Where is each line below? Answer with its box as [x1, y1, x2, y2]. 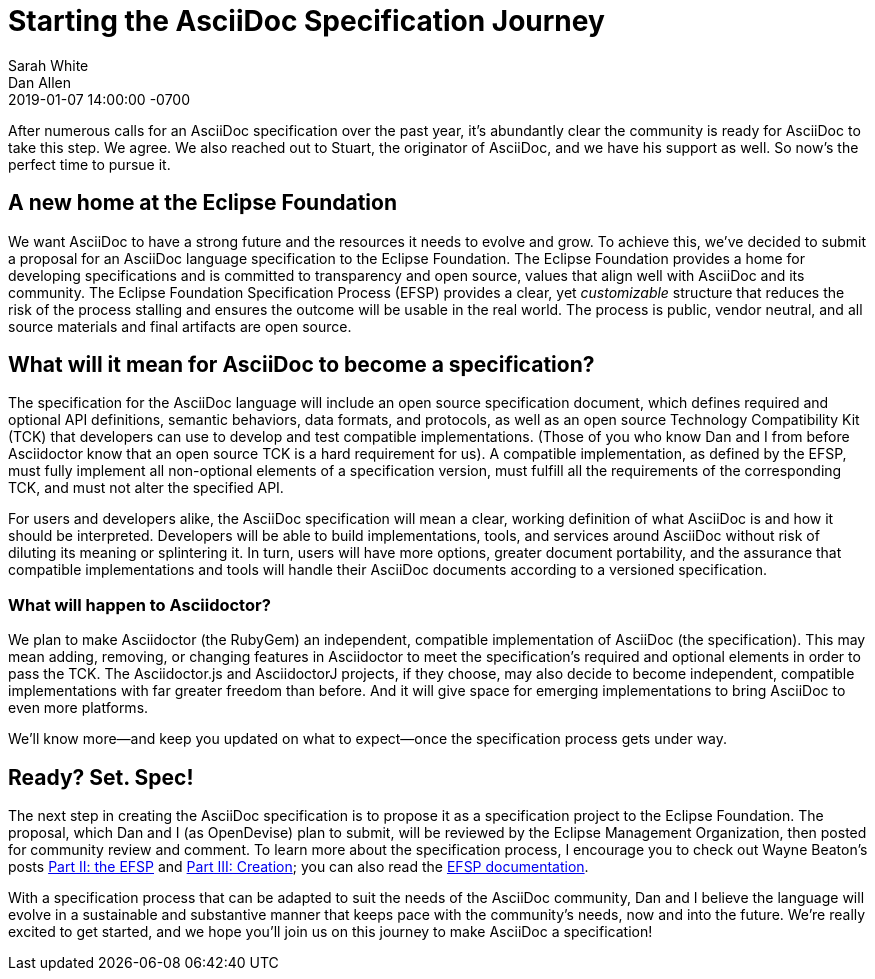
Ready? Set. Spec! [8, 764, 194, 790]
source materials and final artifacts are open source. [8, 317, 352, 335]
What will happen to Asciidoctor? [8, 594, 271, 615]
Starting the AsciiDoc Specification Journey [8, 4, 605, 38]
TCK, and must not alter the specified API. [8, 479, 284, 497]
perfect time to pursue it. [8, 155, 171, 173]
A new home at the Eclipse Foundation [8, 190, 398, 216]
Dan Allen [8, 73, 72, 91]
